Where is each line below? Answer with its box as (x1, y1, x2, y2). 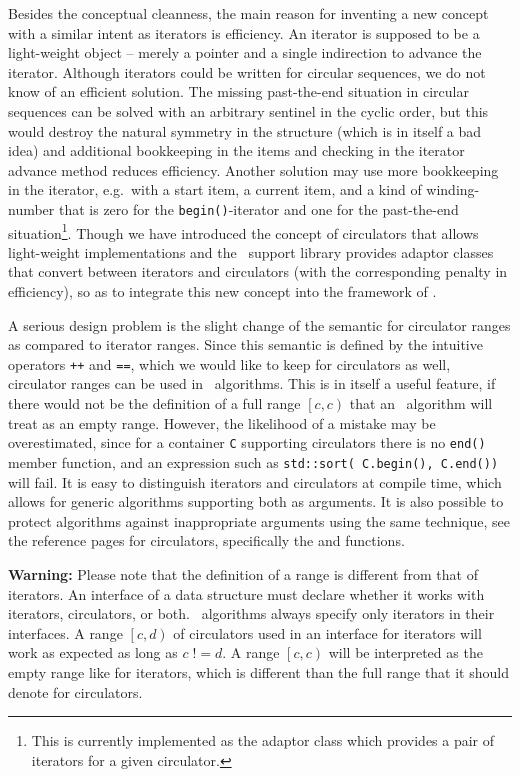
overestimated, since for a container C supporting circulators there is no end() (8, 432, 486, 453)
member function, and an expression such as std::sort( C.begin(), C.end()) (8, 451, 499, 472)
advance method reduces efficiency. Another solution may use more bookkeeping (8, 159, 499, 180)
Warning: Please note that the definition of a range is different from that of (8, 563, 478, 584)
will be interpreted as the (328, 642, 483, 663)
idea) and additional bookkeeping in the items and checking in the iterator (8, 140, 465, 161)
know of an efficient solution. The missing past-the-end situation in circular (8, 81, 469, 102)
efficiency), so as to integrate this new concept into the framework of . (8, 281, 437, 302)
